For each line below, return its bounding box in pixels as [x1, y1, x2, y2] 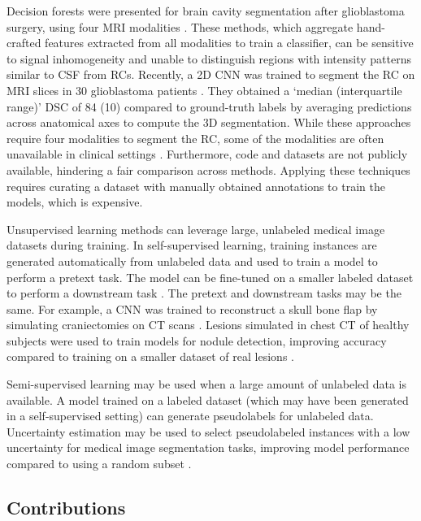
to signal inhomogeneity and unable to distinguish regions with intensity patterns [7, 50, 411, 67]
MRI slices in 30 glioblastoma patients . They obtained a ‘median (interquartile [7, 81, 402, 98]
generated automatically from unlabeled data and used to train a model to [7, 252, 378, 269]
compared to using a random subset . [7, 455, 192, 472]
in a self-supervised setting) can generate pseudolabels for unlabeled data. [7, 407, 374, 424]
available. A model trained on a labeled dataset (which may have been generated [7, 391, 409, 408]
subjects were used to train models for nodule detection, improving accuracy [7, 332, 387, 349]
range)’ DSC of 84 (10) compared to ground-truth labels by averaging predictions [7, 98, 412, 115]
